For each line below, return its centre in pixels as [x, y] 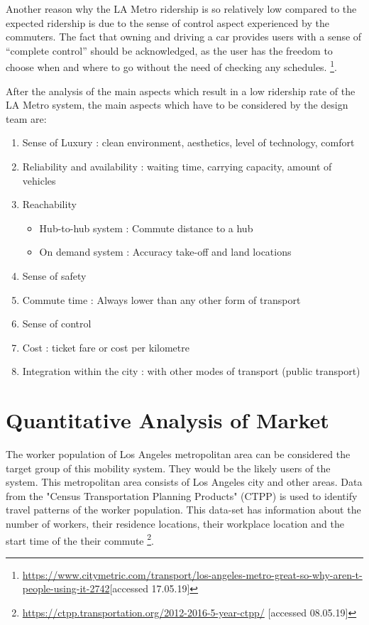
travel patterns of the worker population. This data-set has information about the [183, 510]
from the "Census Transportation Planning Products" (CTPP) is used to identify [182, 495]
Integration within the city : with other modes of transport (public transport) [191, 371]
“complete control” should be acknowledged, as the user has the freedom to [169, 50]
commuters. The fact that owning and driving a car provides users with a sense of [184, 37]
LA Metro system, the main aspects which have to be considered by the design [177, 105]
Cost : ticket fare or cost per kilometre [106, 347]
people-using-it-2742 [66, 588]
